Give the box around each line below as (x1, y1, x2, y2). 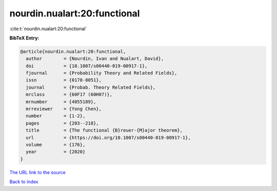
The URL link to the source (9, 169, 66, 175)
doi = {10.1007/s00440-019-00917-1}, (26, 63, 148, 69)
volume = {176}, (26, 142, 86, 147)
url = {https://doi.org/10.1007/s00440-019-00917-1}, (26, 135, 191, 140)
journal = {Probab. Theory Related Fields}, (26, 84, 156, 90)
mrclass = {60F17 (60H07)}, (26, 92, 113, 97)
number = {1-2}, (26, 113, 86, 119)
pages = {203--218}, (26, 120, 100, 126)
